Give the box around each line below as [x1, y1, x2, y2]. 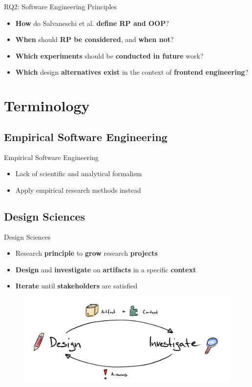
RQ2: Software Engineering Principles [4, 1, 117, 11]
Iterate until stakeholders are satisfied [15, 281, 138, 291]
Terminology [4, 96, 90, 116]
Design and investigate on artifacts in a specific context [15, 264, 196, 274]
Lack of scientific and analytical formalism [15, 168, 142, 179]
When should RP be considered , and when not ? [15, 34, 174, 44]
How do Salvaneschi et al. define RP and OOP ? [15, 18, 169, 28]
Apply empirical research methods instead [15, 184, 141, 195]
